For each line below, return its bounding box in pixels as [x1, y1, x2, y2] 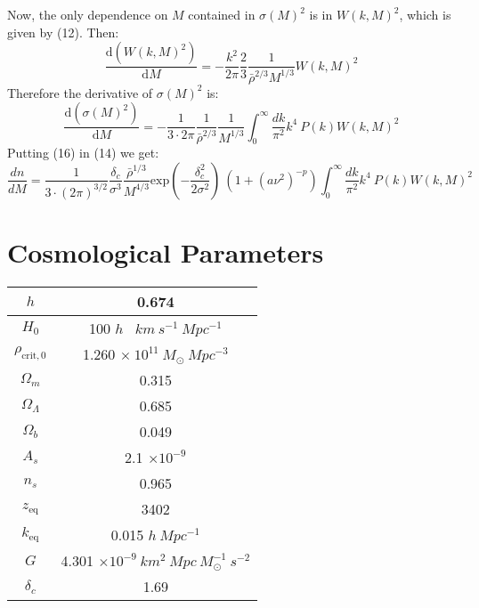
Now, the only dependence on [7, 5, 168, 23]
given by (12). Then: [7, 22, 119, 41]
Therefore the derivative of [7, 83, 153, 101]
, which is [399, 5, 451, 23]
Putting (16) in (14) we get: [7, 143, 159, 162]
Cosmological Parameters [7, 234, 324, 271]
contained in [188, 5, 256, 23]
